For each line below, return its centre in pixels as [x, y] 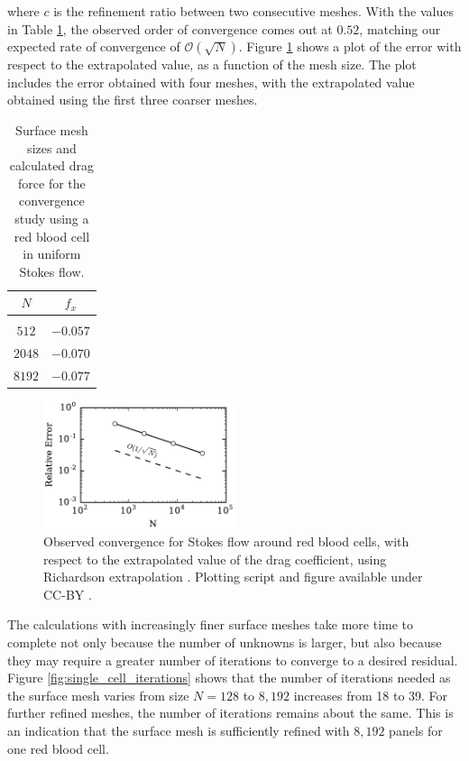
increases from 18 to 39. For [371, 695]
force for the [52, 183]
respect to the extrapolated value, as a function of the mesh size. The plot [212, 64]
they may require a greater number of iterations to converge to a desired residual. [233, 660]
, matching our [400, 28]
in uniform [52, 254]
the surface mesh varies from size [98, 695]
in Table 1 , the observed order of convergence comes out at [170, 28]
